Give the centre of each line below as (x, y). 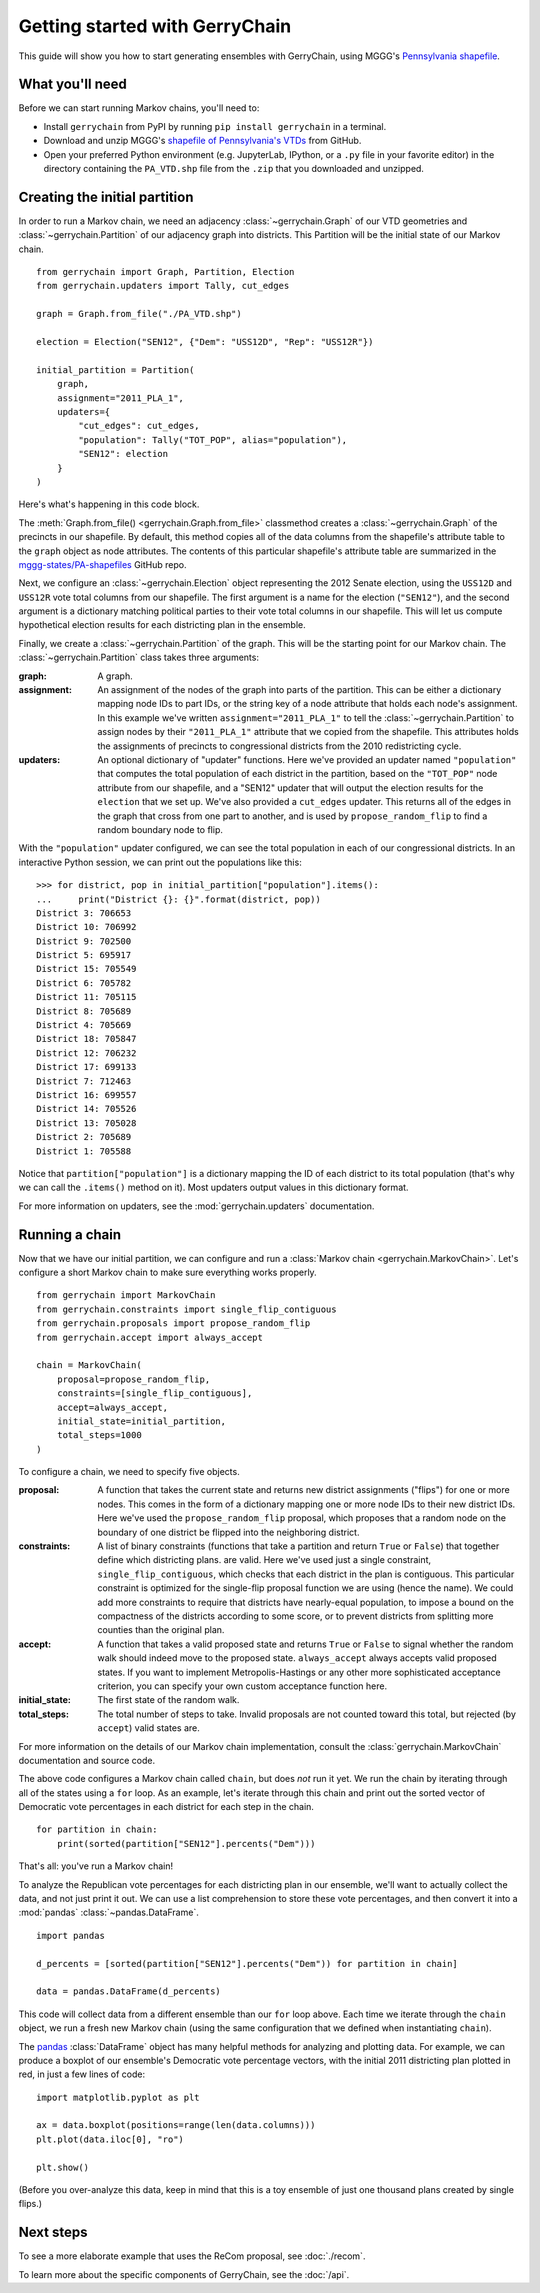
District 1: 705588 (84, 1151)
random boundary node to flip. (160, 829)
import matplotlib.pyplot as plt (118, 2097)
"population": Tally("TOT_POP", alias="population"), (213, 439)
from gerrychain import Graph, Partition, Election (165, 272)
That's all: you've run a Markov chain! (96, 1866)
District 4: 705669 (84, 1025)
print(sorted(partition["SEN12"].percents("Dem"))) (186, 1843)
